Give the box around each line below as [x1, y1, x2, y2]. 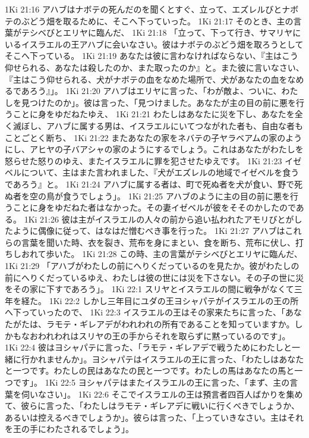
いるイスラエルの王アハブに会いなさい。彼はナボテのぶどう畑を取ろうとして [5, 37, 304, 50]
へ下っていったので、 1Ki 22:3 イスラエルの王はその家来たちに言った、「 [5, 306, 285, 318]
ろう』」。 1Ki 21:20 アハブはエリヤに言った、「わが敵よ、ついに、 [29, 85, 282, 97]
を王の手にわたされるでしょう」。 [5, 423, 134, 435]
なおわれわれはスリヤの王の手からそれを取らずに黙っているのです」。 [21, 329, 291, 342]
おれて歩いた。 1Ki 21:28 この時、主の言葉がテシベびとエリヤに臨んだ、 [21, 248, 302, 260]
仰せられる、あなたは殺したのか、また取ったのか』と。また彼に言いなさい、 [5, 61, 304, 73]
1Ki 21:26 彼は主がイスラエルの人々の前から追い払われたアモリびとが [24, 212, 294, 225]
